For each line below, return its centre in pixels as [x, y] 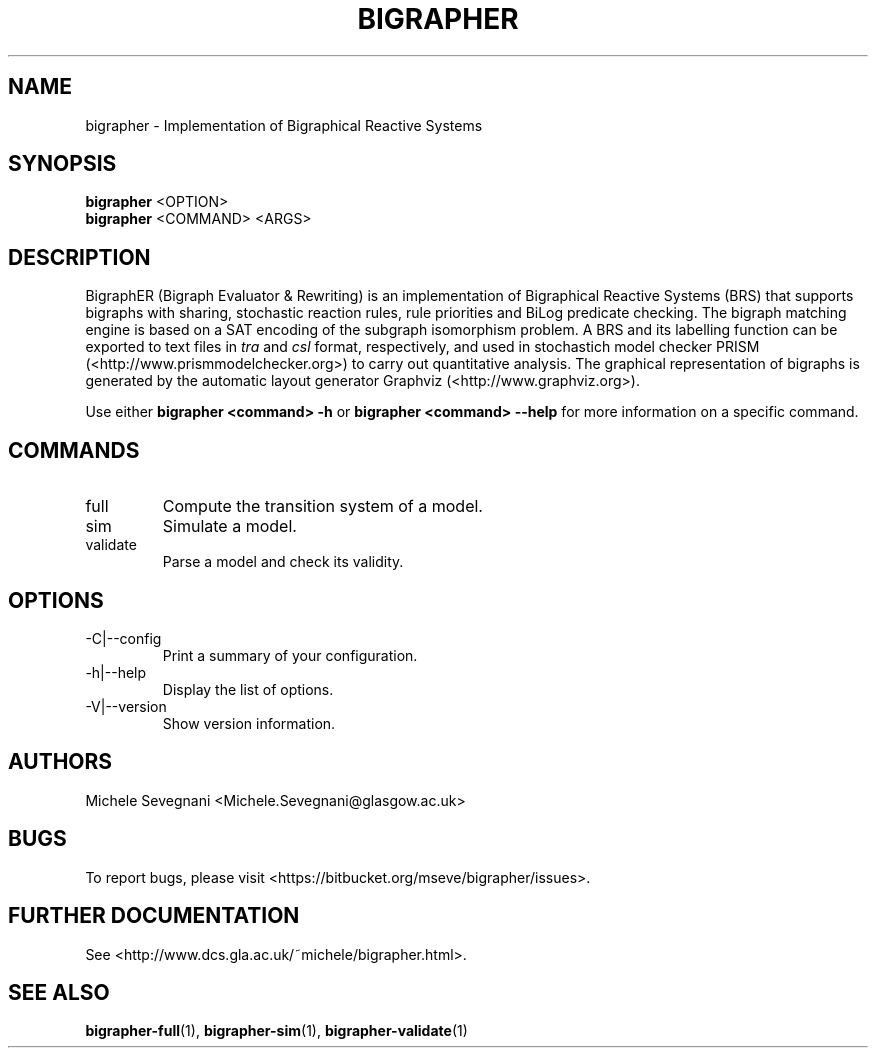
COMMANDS [74, 450]
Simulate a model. [229, 526]
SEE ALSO [59, 992]
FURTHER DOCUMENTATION [154, 916]
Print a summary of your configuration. [290, 655]
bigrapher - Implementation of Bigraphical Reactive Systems [284, 125]
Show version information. [249, 723]
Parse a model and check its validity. [283, 562]
